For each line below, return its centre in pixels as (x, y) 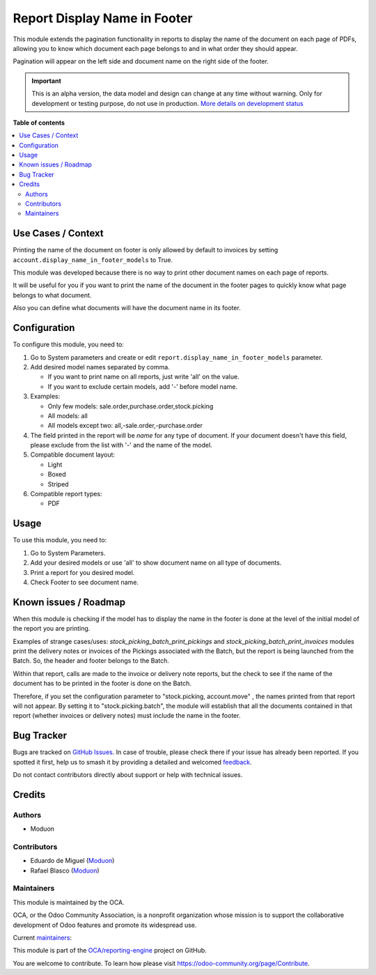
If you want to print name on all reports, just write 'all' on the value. (143, 377)
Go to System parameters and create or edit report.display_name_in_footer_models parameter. (177, 357)
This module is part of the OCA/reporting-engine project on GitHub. (110, 951)
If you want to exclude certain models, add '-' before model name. (143, 386)
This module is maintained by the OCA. (69, 902)
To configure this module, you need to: (69, 344)
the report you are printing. (52, 629)
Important (47, 81)
